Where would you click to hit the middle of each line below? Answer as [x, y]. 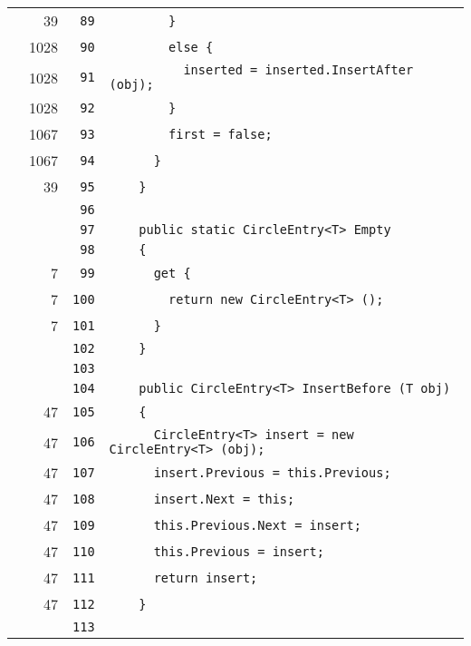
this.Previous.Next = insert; [257, 525]
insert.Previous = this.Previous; [272, 472]
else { [191, 47]
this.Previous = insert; [239, 551]
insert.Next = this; [224, 499]
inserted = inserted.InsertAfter [298, 70]
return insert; [206, 577]
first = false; [221, 134]
